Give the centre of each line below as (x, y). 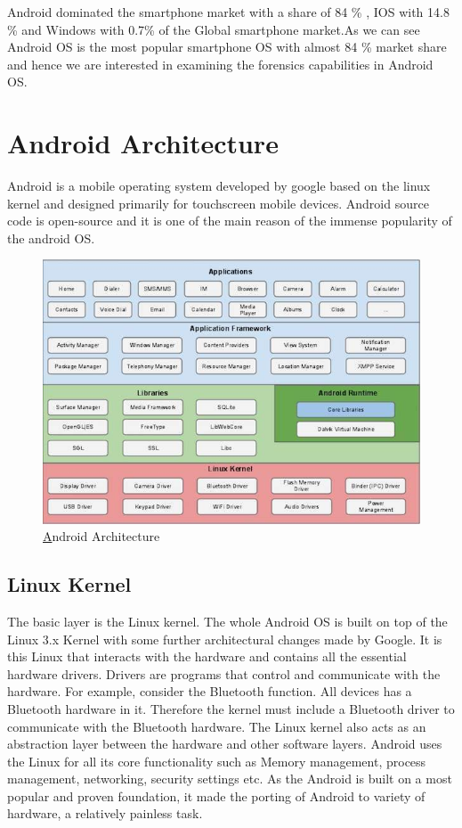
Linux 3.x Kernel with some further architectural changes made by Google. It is (225, 639)
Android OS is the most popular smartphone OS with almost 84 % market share (227, 47)
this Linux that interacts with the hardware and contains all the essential (207, 656)
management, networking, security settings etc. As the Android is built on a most (230, 779)
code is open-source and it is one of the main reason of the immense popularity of (230, 221)
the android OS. (51, 238)
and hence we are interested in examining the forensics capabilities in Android (220, 64)
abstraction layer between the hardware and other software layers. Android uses (225, 744)
